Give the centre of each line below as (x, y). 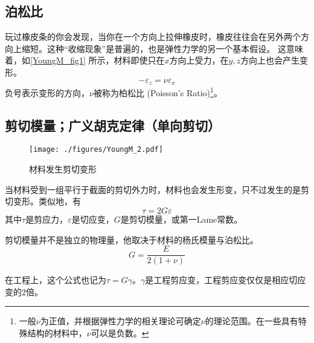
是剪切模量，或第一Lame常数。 (181, 219)
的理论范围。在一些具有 (252, 321)
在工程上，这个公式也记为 (56, 280)
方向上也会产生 (270, 60)
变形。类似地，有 (47, 201)
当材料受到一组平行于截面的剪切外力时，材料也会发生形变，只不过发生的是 (153, 189)
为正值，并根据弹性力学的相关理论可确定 (120, 321)
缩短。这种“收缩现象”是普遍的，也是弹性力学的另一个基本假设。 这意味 (162, 48)
